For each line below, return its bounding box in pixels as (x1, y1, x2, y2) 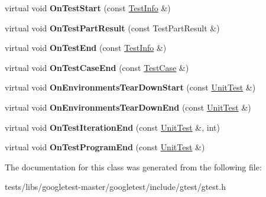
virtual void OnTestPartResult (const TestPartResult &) (5, 21, 220, 34)
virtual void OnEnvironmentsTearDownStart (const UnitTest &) (5, 81, 256, 93)
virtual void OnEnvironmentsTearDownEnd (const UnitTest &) (5, 101, 251, 113)
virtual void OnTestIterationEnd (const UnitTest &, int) (5, 121, 220, 133)
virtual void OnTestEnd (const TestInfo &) (5, 41, 167, 54)
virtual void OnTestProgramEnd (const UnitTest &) (5, 141, 205, 153)
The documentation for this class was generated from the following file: (5, 160, 262, 173)
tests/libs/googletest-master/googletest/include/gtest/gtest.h (5, 180, 226, 193)
